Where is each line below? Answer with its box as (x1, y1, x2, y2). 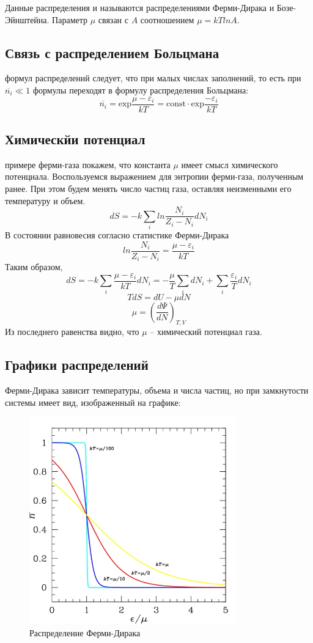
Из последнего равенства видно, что (5, 325, 139, 338)
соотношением (140, 13, 194, 26)
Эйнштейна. (5, 13, 50, 26)
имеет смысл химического (181, 158, 278, 171)
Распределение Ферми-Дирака (29, 626, 141, 639)
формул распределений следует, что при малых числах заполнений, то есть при (5, 72, 301, 84)
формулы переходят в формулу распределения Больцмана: (32, 83, 249, 96)
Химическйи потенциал (5, 130, 145, 149)
